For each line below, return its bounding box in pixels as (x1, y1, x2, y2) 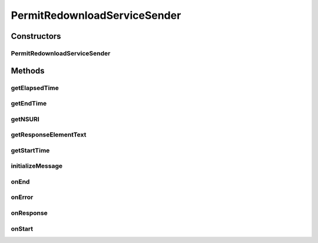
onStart (11, 224, 34, 232)
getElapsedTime (11, 84, 59, 92)
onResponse (11, 209, 48, 217)
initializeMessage (11, 162, 63, 170)
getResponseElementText (11, 131, 87, 139)
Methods (11, 65, 45, 76)
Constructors (11, 31, 61, 41)
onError (11, 193, 34, 201)
